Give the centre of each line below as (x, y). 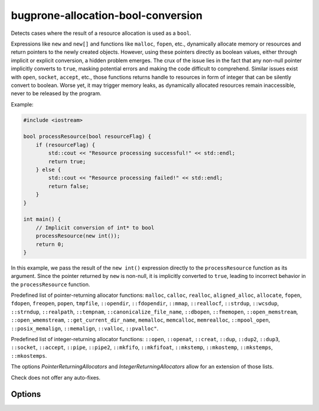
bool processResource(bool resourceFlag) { (87, 137)
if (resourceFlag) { (66, 145)
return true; (67, 161)
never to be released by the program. (56, 93)
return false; (69, 186)
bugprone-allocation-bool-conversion (107, 15)
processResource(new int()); (78, 236)
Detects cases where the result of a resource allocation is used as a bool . (101, 33)
